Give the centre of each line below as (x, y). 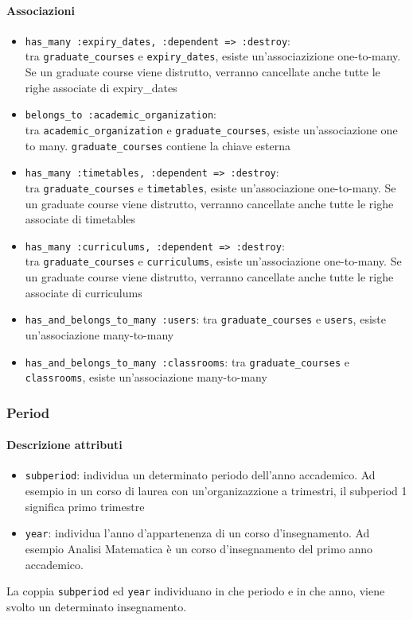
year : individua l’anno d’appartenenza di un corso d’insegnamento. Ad (197, 533)
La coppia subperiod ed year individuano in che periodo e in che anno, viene (196, 591)
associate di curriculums (84, 292)
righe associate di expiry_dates (101, 87)
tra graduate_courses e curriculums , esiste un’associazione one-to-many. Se (213, 261)
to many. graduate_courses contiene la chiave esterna (158, 145)
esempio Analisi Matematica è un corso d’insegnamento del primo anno (199, 548)
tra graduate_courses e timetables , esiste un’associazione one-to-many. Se (210, 187)
